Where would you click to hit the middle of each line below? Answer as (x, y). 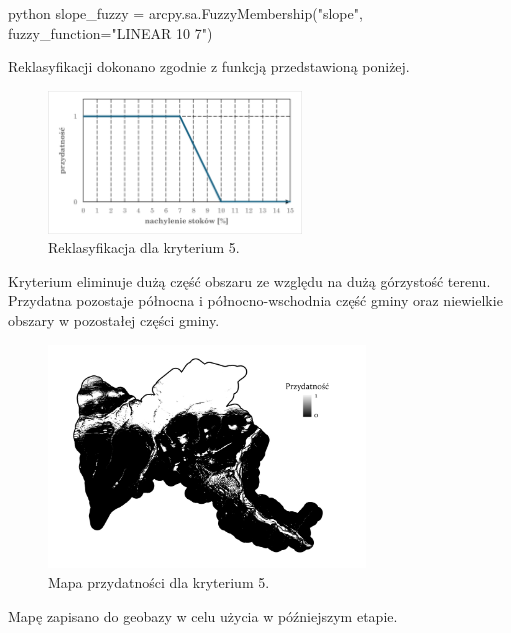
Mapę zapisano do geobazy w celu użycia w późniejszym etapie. (203, 615)
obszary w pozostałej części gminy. (114, 320)
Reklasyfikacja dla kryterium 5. (144, 247)
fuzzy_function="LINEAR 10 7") (110, 32)
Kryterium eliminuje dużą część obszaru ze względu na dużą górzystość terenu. (249, 280)
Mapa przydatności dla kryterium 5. (159, 582)
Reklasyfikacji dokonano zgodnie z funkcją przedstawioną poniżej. (209, 66)
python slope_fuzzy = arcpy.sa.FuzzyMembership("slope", (185, 13)
